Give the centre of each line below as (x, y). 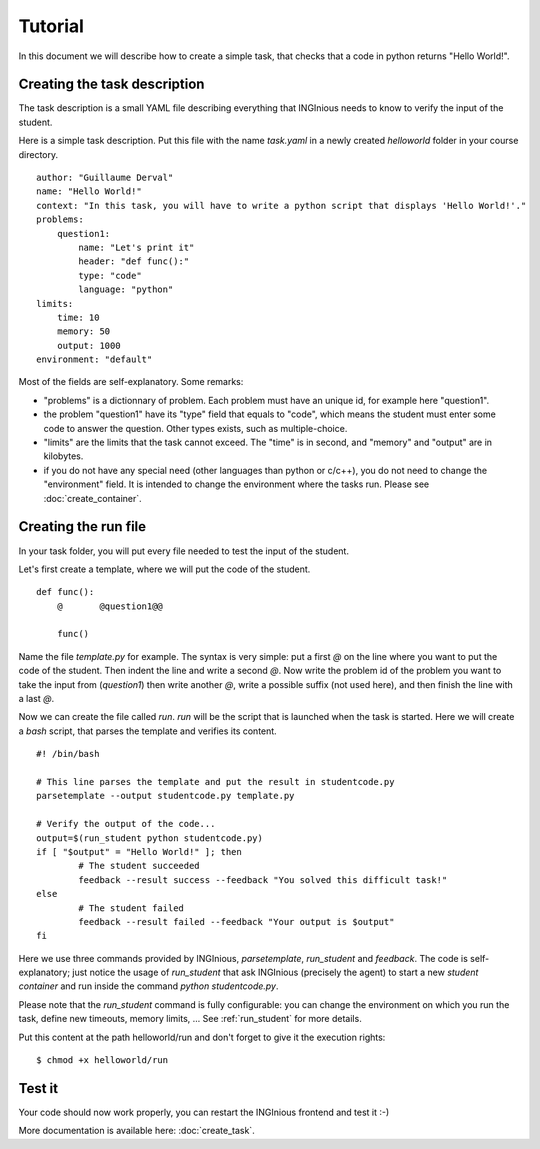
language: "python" (126, 289)
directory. (38, 154)
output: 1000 (88, 345)
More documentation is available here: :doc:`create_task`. (136, 1131)
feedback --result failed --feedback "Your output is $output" (236, 921)
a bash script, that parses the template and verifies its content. (147, 731)
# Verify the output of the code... (126, 824)
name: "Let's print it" (136, 247)
